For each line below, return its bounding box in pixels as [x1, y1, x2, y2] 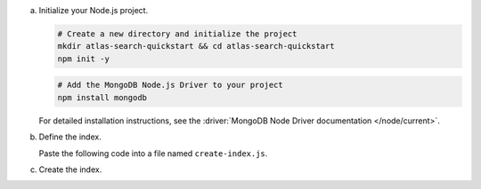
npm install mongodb [57, 92, 147, 102]
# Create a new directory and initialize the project [57, 28, 298, 39]
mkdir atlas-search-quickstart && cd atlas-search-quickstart [57, 41, 335, 51]
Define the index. [38, 131, 102, 142]
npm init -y [57, 53, 110, 64]
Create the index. [38, 164, 102, 175]
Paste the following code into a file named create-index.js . [38, 147, 268, 159]
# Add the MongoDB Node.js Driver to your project [57, 80, 284, 91]
